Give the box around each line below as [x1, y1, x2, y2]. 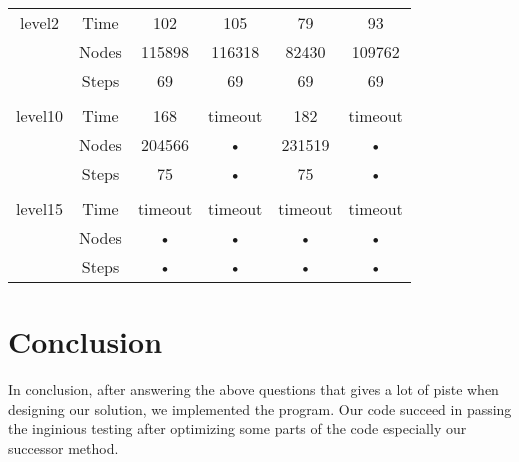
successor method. [8, 437, 119, 458]
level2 [20, 11, 60, 34]
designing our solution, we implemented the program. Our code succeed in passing [8, 398, 512, 419]
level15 [16, 197, 64, 220]
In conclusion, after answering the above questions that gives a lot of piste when [8, 379, 499, 400]
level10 [16, 104, 64, 127]
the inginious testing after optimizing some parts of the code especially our [8, 418, 467, 439]
